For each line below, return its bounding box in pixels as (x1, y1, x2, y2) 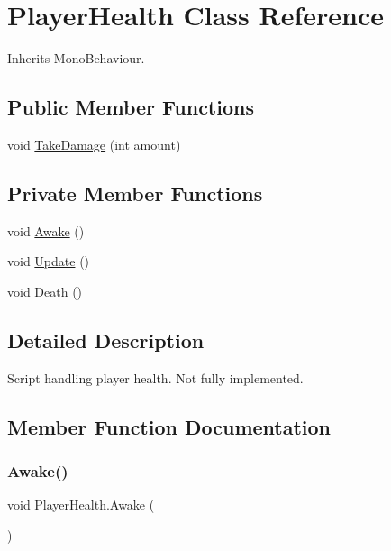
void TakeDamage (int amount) (7, 134, 181, 153)
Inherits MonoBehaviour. (7, 49, 145, 68)
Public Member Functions (7, 93, 254, 121)
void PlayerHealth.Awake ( (7, 495, 155, 514)
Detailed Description (7, 326, 205, 354)
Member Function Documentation (7, 412, 332, 440)
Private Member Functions (7, 179, 263, 207)
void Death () (7, 281, 83, 300)
